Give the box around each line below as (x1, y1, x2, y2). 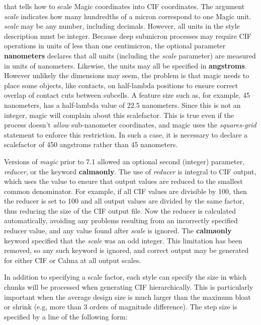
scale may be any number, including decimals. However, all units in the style (4, 21, 240, 31)
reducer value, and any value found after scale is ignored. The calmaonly (4, 225, 232, 236)
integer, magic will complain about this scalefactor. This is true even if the (4, 109, 234, 120)
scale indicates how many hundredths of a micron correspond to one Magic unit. (4, 11, 251, 21)
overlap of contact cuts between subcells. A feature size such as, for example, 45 (4, 90, 250, 100)
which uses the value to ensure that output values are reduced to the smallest (4, 176, 243, 186)
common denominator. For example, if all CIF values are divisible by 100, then (4, 185, 247, 196)
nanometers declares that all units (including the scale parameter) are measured (4, 50, 256, 60)
